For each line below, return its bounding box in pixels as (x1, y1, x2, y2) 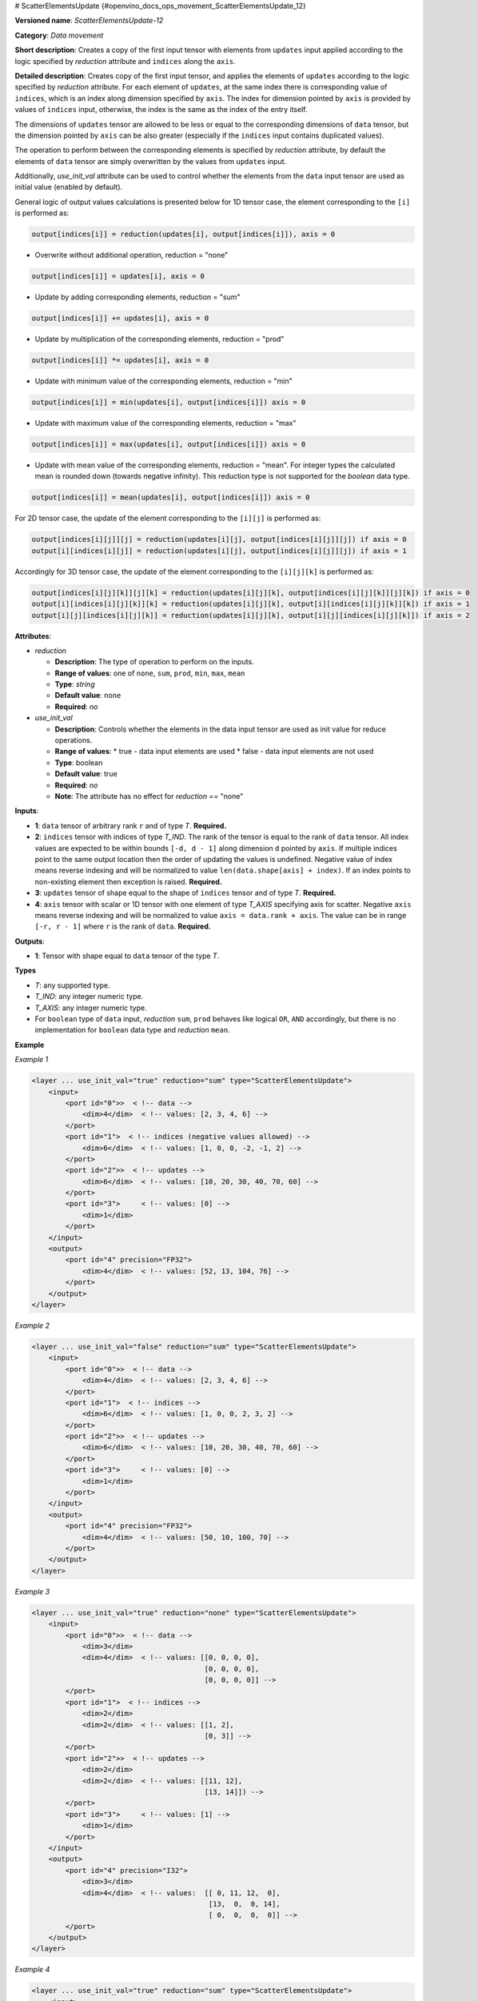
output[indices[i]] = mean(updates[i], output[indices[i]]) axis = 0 (31, 493, 310, 502)
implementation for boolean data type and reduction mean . (34, 1025, 231, 1035)
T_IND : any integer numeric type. (34, 992, 144, 1001)
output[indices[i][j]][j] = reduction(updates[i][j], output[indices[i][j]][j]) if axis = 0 (31, 535, 407, 544)
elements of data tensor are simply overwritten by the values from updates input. (14, 156, 287, 166)
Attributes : (14, 631, 52, 640)
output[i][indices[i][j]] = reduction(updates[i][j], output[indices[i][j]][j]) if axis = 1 (31, 546, 407, 555)
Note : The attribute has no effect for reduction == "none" (54, 792, 244, 800)
